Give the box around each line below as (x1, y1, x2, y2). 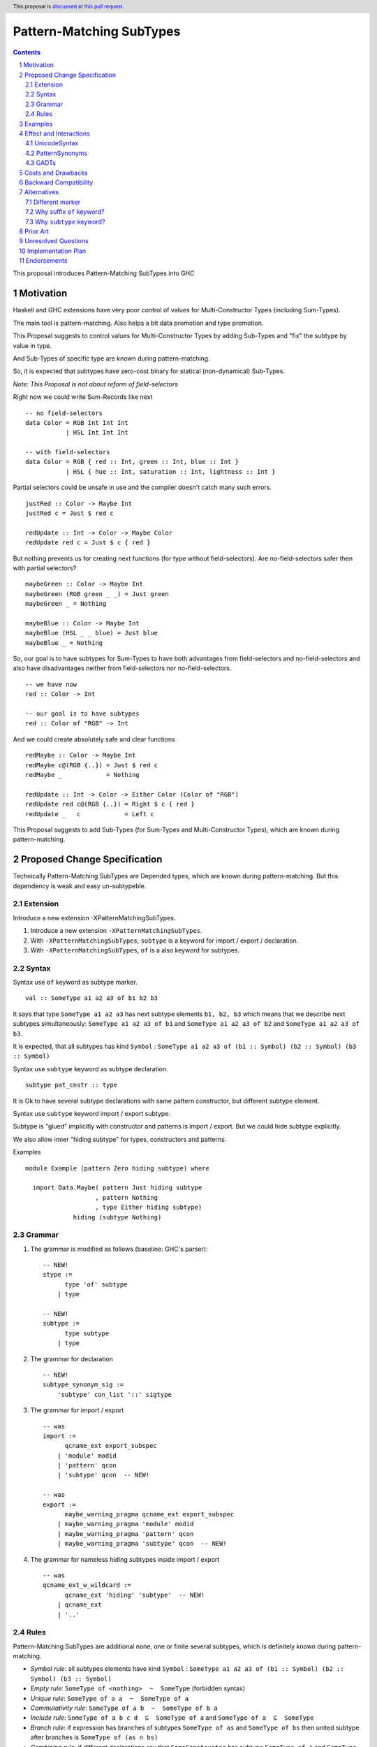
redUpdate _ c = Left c (25, 810, 155, 818)
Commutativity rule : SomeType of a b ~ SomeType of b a (30, 1704, 218, 1712)
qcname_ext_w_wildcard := (43, 1581, 132, 1589)
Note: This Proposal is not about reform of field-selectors (13, 379, 178, 388)
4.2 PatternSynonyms (25, 149, 87, 157)
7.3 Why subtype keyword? (25, 217, 105, 226)
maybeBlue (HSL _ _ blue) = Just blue (25, 629, 158, 637)
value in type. (13, 341, 52, 349)
